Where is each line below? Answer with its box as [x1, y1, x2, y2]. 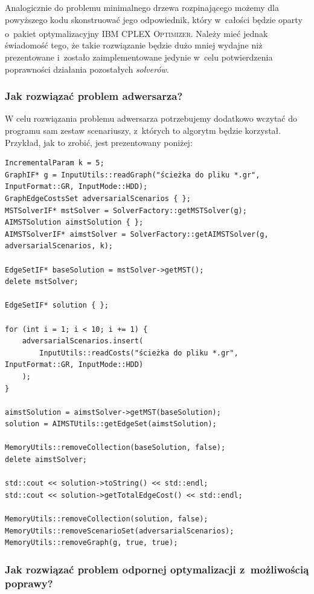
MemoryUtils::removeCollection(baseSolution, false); [5, 443, 226, 452]
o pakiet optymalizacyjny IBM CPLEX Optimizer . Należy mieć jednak [5, 27, 268, 39]
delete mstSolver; [5, 277, 78, 286]
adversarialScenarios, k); [5, 242, 113, 251]
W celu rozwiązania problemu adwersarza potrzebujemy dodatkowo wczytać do [5, 112, 298, 125]
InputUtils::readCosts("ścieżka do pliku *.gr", [39, 348, 239, 357]
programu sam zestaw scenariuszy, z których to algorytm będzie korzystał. [5, 124, 281, 137]
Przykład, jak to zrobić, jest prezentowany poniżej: [5, 136, 193, 148]
